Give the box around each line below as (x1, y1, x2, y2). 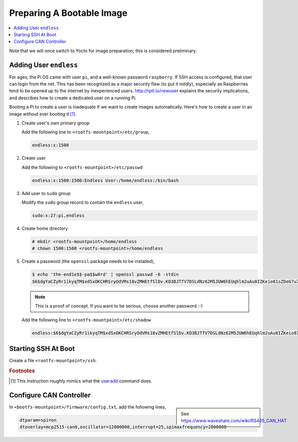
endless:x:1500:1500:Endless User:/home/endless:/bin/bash (32, 178, 179, 183)
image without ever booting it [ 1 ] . (9, 111, 76, 117)
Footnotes (9, 367, 35, 374)
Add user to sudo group (21, 190, 71, 196)
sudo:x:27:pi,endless (32, 213, 85, 218)
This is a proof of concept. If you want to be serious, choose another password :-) (35, 303, 203, 309)
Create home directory (21, 226, 68, 232)
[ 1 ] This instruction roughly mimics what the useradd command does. (10, 378, 152, 384)
